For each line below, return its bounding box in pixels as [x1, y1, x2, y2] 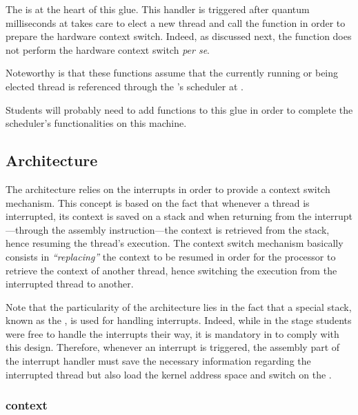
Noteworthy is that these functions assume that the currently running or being [6, 65, 339, 80]
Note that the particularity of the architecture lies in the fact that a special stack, [6, 299, 352, 314]
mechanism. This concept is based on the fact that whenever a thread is [6, 195, 310, 210]
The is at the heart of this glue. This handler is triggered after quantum [6, 2, 310, 16]
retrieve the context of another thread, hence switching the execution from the [6, 263, 337, 277]
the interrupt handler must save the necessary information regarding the [6, 354, 311, 368]
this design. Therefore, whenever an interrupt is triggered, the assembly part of [6, 340, 340, 354]
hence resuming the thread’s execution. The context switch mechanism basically [6, 236, 344, 250]
